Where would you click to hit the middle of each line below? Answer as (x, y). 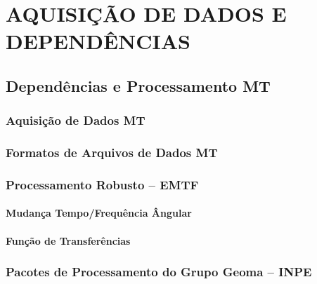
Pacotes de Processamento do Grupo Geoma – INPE (159, 272)
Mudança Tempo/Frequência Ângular (99, 213)
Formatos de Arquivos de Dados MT (112, 153)
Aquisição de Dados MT (76, 120)
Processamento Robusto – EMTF (102, 184)
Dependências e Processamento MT (138, 85)
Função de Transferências (68, 240)
